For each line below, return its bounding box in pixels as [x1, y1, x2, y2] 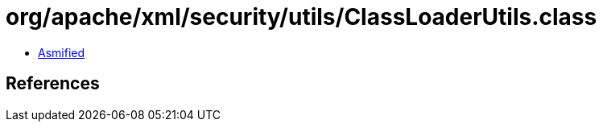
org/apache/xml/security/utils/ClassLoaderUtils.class [6, 3, 597, 31]
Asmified [38, 45, 85, 60]
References [6, 73, 100, 94]
